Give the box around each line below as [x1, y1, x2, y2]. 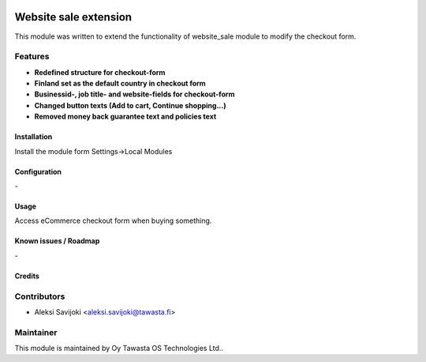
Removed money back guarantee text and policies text [34, 111, 217, 122]
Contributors [14, 291, 65, 302]
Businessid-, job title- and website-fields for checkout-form [34, 89, 236, 99]
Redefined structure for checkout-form [34, 67, 166, 77]
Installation [14, 132, 53, 141]
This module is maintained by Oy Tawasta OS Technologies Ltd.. [14, 344, 224, 353]
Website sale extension [14, 10, 133, 24]
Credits [14, 271, 39, 281]
